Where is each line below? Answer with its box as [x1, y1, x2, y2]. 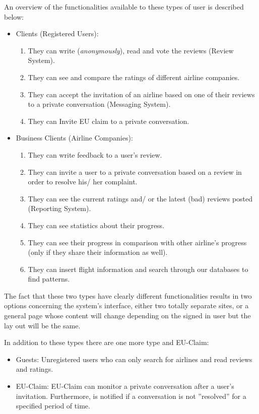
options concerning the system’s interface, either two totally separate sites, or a [4, 300, 249, 311]
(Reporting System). [28, 203, 91, 214]
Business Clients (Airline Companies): [16, 132, 133, 143]
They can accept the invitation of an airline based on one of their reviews [28, 89, 255, 99]
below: [4, 11, 24, 22]
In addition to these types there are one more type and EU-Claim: [4, 337, 209, 348]
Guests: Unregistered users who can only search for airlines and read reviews [16, 354, 252, 364]
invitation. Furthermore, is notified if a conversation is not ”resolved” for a [16, 390, 246, 401]
